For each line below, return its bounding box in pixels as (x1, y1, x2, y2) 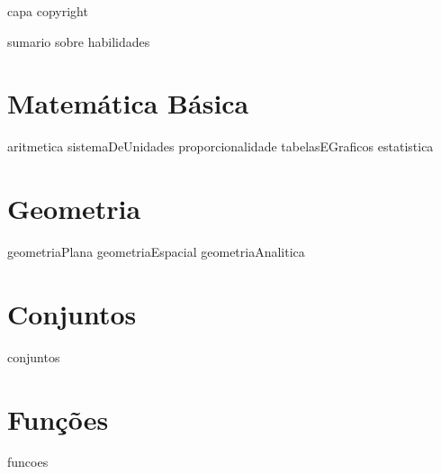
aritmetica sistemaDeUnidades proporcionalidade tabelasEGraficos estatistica (7, 137, 434, 156)
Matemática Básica (7, 85, 249, 122)
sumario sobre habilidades (7, 32, 150, 50)
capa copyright (7, 2, 88, 20)
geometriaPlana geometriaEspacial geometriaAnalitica (7, 242, 305, 261)
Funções (7, 400, 109, 437)
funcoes (7, 452, 49, 471)
